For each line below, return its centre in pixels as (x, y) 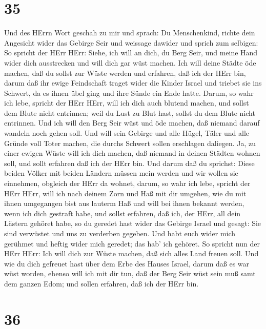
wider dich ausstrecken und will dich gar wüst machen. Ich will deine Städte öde (130, 62)
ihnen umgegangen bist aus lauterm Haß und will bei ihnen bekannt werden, (124, 203)
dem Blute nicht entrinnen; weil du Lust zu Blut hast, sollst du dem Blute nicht (130, 112)
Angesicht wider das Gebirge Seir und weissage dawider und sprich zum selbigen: (131, 42)
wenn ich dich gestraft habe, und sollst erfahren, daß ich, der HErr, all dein (122, 213)
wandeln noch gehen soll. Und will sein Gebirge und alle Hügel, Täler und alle (127, 133)
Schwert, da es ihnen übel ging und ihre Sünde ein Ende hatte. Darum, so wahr (129, 92)
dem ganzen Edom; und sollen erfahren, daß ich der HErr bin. (101, 283)
